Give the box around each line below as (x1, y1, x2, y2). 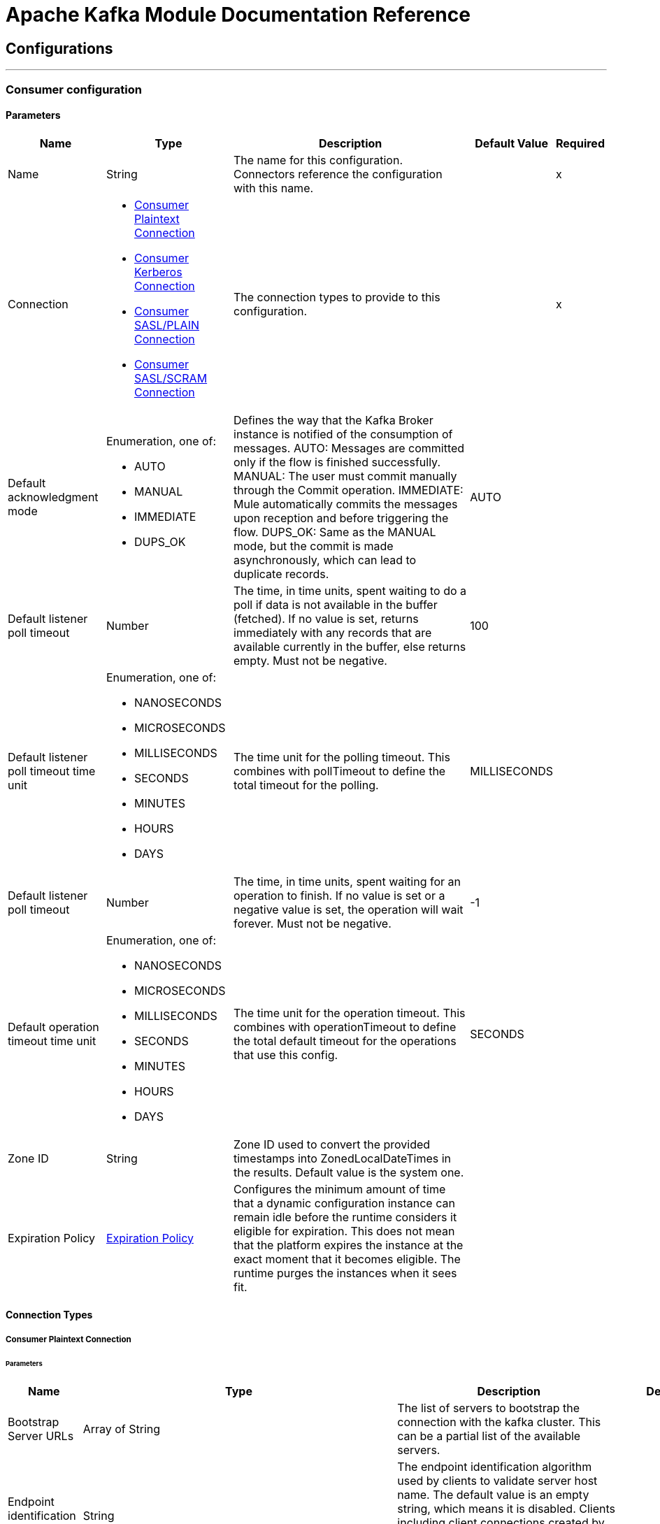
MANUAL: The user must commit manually (234, 468, 457, 483)
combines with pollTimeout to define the (234, 763, 446, 778)
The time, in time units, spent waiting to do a (234, 583, 467, 598)
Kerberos (134, 264, 182, 279)
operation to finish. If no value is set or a (234, 888, 445, 903)
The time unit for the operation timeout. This (234, 1005, 466, 1020)
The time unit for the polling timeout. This (234, 749, 450, 764)
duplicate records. (234, 566, 329, 581)
